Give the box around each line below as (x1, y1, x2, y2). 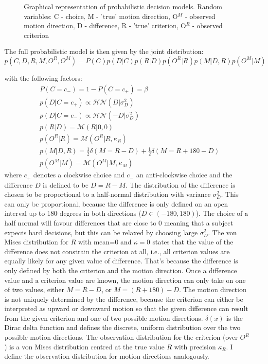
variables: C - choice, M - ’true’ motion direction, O (24, 11, 178, 21)
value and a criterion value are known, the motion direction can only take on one (4, 275, 246, 285)
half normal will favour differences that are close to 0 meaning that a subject (4, 217, 233, 227)
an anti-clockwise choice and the (136, 170, 232, 180)
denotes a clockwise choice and (33, 170, 125, 180)
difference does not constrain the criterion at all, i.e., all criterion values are (4, 246, 230, 256)
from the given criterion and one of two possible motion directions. (4, 312, 203, 323)
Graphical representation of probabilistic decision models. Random (24, 1, 222, 11)
